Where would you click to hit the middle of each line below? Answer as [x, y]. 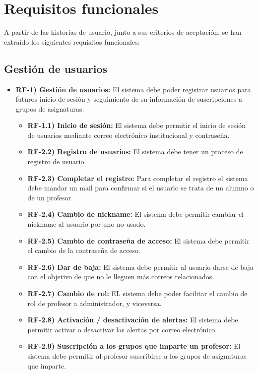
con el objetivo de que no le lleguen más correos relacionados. [121, 277]
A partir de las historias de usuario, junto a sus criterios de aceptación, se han [123, 32]
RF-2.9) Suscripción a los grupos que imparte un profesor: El [134, 346]
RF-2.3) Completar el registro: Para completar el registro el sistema [138, 178]
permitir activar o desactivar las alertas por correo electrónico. [122, 329]
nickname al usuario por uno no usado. [87, 224]
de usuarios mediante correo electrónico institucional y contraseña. [129, 135]
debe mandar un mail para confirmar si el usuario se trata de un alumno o [141, 188]
